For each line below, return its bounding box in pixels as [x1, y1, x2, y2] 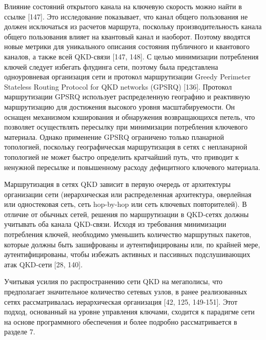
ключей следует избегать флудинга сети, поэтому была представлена [4, 61, 218, 72]
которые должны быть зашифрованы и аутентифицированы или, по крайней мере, [4, 239, 260, 249]
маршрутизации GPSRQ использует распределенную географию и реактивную [4, 91, 250, 102]
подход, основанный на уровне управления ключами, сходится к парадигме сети [4, 306, 255, 317]
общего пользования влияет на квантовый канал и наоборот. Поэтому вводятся [4, 31, 251, 41]
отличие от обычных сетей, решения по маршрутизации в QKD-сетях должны [4, 208, 249, 219]
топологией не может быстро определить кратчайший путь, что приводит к [4, 151, 239, 162]
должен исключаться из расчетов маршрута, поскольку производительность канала [4, 21, 262, 32]
